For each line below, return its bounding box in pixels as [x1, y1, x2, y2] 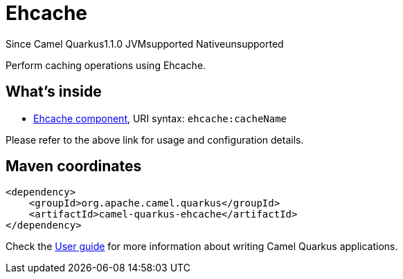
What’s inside [6, 83, 102, 101]
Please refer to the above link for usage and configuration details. [6, 133, 304, 146]
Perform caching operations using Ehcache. [6, 59, 206, 71]
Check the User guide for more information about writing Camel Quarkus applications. [6, 240, 398, 253]
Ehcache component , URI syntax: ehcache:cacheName [33, 112, 287, 124]
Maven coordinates [6, 157, 142, 175]
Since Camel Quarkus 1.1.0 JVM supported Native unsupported [6, 37, 284, 50]
